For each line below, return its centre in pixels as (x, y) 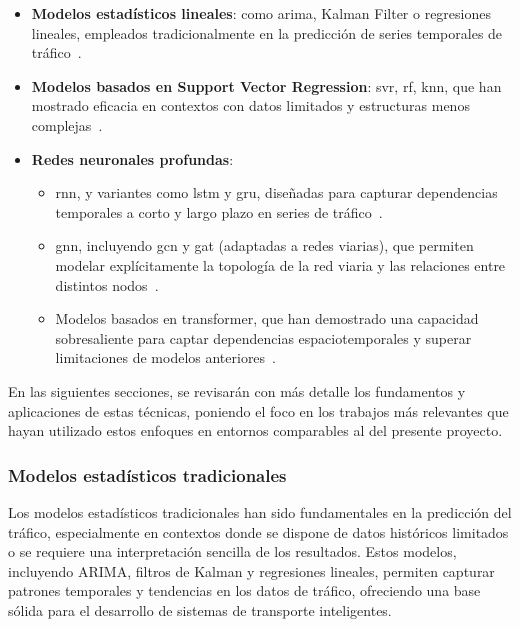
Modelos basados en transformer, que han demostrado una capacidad (267, 318)
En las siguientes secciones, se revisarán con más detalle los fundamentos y (237, 390)
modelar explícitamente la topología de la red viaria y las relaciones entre (280, 264)
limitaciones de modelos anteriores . (166, 357)
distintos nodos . (107, 284)
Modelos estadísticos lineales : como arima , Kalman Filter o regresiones (261, 13)
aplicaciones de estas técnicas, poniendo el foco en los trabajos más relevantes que (258, 410)
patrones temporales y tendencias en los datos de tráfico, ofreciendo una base (244, 590)
